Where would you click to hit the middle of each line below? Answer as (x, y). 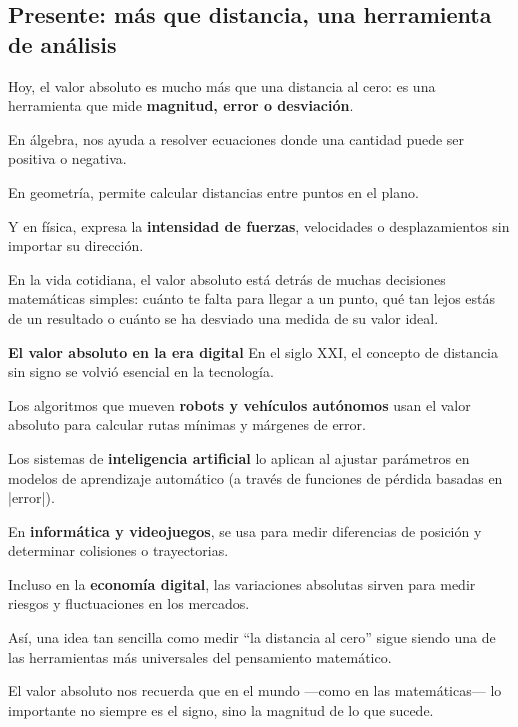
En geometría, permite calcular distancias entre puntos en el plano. (213, 191)
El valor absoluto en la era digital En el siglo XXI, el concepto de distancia (253, 351)
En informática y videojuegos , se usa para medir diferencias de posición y (245, 530)
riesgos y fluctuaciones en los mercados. (129, 603)
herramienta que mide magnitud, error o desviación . (181, 105)
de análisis (62, 43)
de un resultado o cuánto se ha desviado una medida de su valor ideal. (223, 317)
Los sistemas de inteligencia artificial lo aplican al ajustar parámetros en (239, 457)
